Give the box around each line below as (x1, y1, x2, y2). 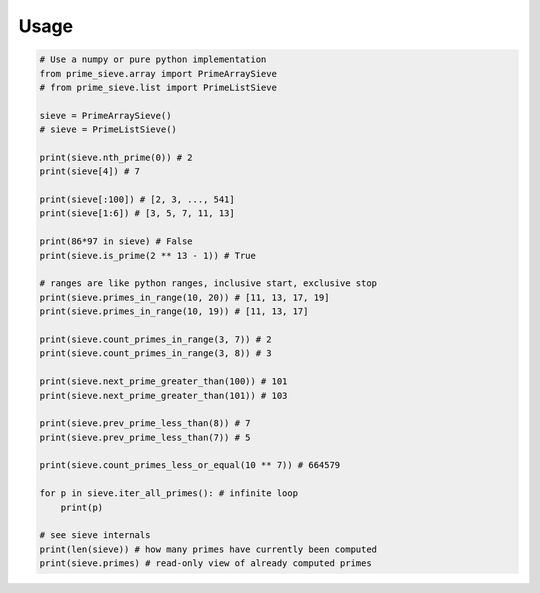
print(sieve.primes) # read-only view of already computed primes (39, 558, 372, 569)
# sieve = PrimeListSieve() (39, 124, 177, 135)
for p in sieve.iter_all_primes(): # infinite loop (39, 488, 299, 499)
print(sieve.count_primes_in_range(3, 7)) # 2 (39, 333, 272, 345)
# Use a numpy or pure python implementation (39, 54, 267, 65)
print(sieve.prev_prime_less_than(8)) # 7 (39, 418, 251, 429)
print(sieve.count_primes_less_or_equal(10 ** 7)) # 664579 (39, 460, 341, 471)
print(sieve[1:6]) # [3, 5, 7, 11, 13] (39, 208, 235, 219)
